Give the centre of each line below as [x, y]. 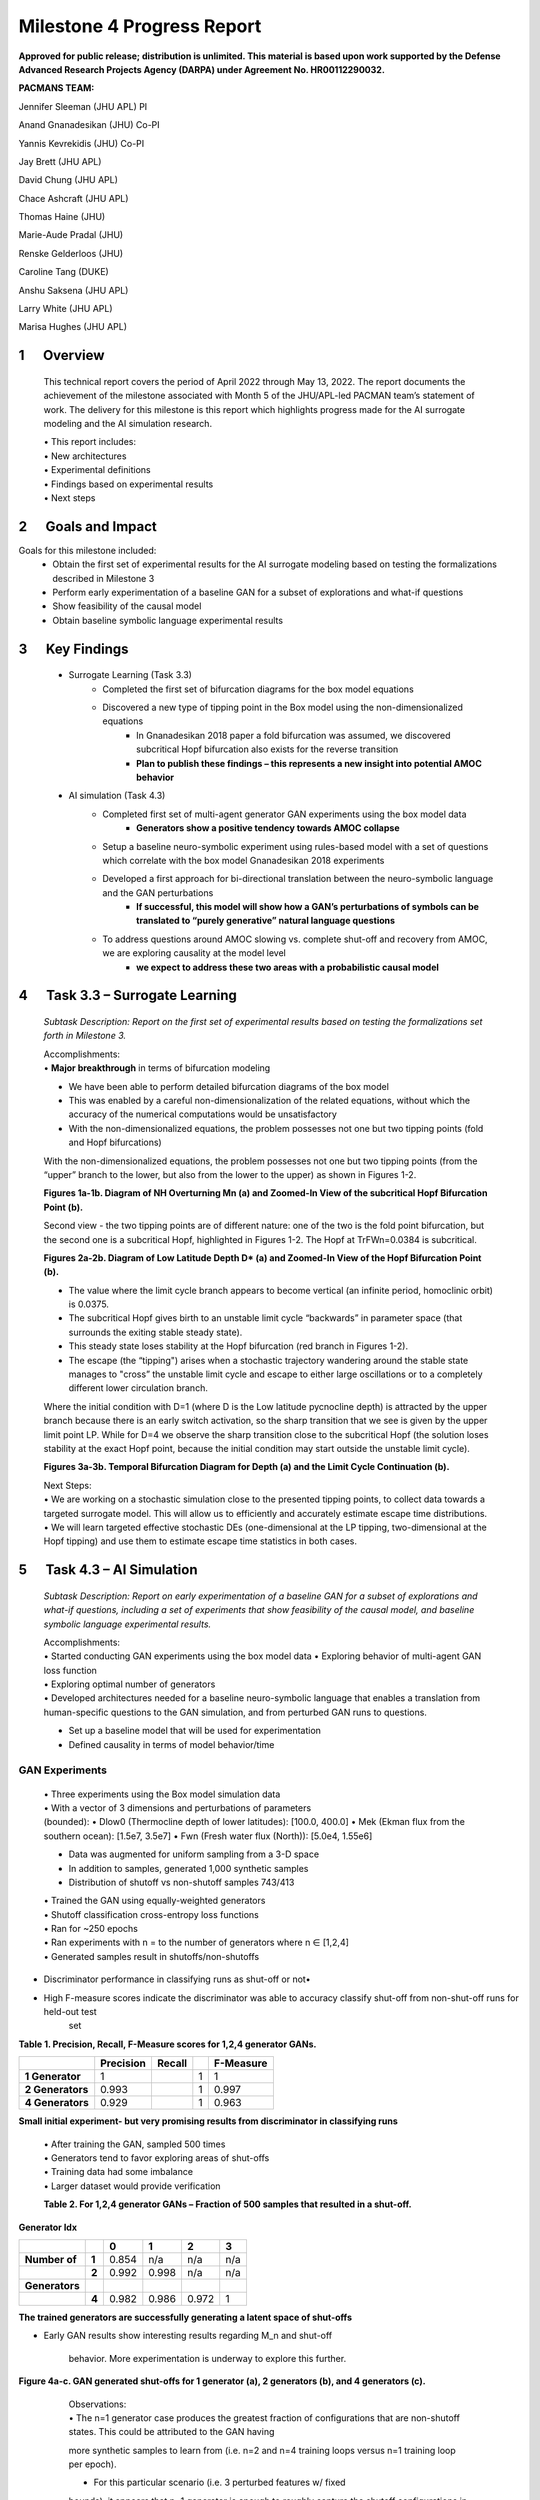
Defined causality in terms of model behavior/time [171, 1744]
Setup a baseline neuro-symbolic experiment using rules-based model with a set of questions [295, 846]
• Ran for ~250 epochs [91, 1929]
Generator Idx [48, 2227]
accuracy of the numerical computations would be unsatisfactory [202, 1114]
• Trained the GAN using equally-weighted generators [154, 1901]
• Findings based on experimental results [128, 484]
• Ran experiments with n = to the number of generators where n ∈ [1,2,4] [196, 1942]
